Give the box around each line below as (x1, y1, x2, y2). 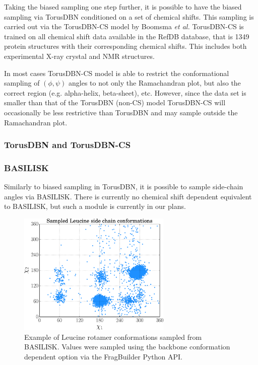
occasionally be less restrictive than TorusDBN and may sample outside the (4, 107, 238, 117)
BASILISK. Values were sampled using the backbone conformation (24, 341, 230, 352)
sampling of (4, 78, 40, 88)
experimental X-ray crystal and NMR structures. (4, 50, 155, 61)
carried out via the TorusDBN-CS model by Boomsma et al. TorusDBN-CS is (4, 21, 244, 32)
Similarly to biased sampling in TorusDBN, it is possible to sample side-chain (4, 181, 243, 192)
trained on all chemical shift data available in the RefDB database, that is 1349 (4, 31, 249, 41)
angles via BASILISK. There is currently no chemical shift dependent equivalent (4, 191, 252, 201)
